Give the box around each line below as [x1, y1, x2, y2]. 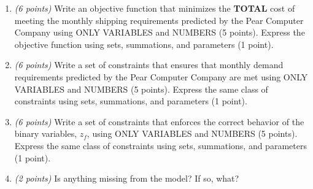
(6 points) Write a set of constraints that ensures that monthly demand [14, 58, 284, 71]
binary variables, [14, 127, 77, 140]
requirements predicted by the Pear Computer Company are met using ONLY [14, 70, 308, 83]
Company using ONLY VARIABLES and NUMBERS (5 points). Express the [14, 26, 305, 39]
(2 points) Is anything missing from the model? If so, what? [14, 172, 239, 185]
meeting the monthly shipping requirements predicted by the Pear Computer [14, 13, 304, 26]
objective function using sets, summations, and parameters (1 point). [14, 37, 274, 50]
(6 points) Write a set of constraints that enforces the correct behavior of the [14, 115, 304, 128]
